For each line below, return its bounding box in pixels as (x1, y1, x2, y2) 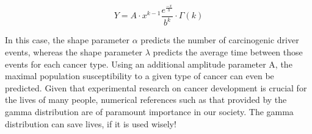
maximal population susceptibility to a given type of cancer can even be (5, 69, 274, 82)
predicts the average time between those (153, 45, 303, 58)
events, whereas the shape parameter (5, 45, 143, 58)
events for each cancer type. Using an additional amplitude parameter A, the (5, 57, 292, 70)
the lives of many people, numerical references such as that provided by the (5, 93, 287, 106)
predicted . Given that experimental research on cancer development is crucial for (5, 81, 307, 94)
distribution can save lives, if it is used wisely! (5, 117, 176, 130)
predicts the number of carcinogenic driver (140, 33, 299, 46)
